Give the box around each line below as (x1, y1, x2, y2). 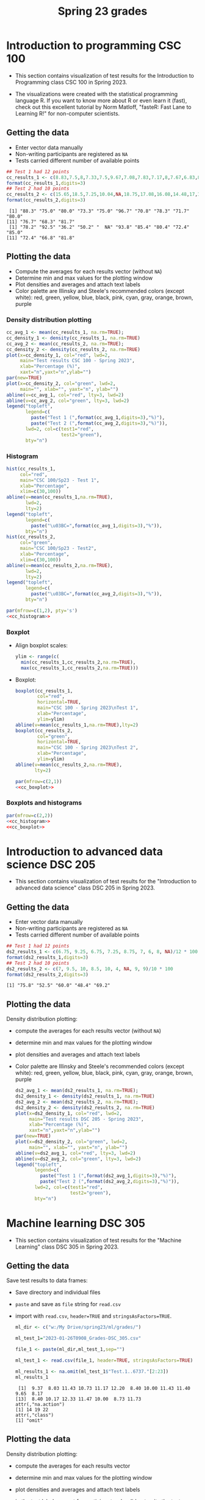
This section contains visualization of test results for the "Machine (15, 1236, 182, 1244)
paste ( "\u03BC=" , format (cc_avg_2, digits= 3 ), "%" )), (31, 591, 163, 597)
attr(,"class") (15, 1412, 54, 1418)
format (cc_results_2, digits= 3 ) (6, 197, 86, 203)
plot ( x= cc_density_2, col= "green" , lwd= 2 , (6, 381, 116, 387)
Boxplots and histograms (6, 798, 82, 807)
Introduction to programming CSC (6, 39, 182, 53)
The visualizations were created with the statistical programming (15, 90, 178, 97)
